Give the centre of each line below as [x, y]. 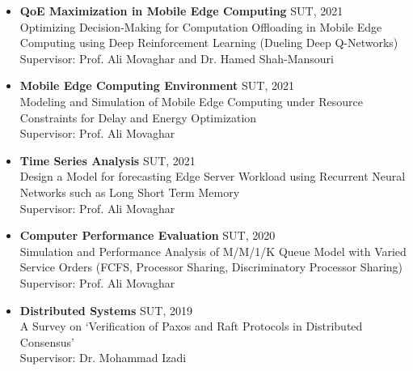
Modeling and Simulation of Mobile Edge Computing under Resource [191, 101]
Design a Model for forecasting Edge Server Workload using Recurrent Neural [213, 176]
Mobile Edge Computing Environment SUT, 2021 [157, 85]
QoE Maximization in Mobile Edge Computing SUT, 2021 [181, 11]
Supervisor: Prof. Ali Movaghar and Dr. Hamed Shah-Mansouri [177, 58]
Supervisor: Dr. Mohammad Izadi [103, 358]
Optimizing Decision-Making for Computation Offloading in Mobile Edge [201, 26]
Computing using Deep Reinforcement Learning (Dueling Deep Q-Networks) [209, 43]
